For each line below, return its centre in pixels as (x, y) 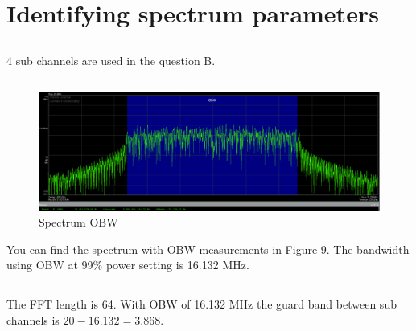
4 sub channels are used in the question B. (111, 60)
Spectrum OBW (78, 222)
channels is (33, 319)
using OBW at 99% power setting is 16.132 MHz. (128, 265)
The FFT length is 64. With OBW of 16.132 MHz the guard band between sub (202, 304)
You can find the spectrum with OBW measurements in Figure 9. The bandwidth (208, 249)
